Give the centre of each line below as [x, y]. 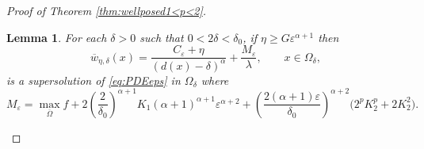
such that [162, 37]
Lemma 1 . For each [57, 37]
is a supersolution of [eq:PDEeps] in [94, 80]
